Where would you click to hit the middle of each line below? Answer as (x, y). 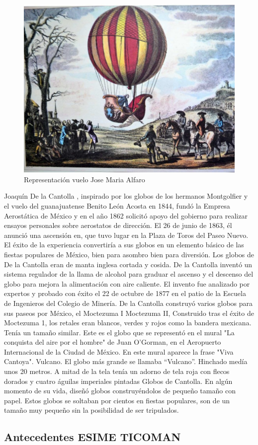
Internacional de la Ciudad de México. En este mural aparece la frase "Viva (119, 351)
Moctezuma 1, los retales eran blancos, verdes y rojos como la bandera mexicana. (128, 323)
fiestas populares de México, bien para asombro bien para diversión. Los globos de (129, 254)
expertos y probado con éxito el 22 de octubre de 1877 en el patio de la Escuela (125, 293)
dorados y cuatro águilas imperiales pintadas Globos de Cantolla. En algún (118, 381)
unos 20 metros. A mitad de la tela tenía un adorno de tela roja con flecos (117, 371)
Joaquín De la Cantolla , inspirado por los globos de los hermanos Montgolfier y (126, 196)
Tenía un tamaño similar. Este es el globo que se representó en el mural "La (119, 332)
